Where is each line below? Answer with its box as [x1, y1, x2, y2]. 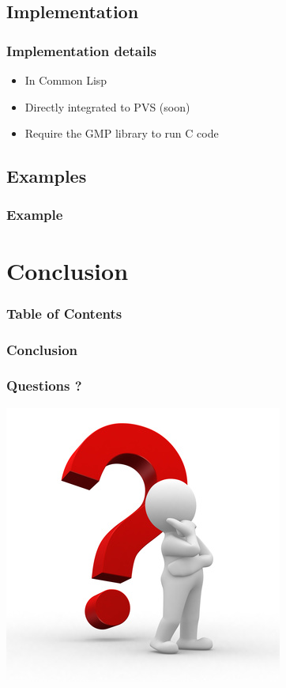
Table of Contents [6, 303, 122, 323]
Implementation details [6, 40, 156, 60]
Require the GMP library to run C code [24, 125, 219, 142]
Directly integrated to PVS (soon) [24, 98, 190, 115]
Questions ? [6, 376, 82, 395]
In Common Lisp [24, 72, 107, 88]
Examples [6, 164, 87, 188]
